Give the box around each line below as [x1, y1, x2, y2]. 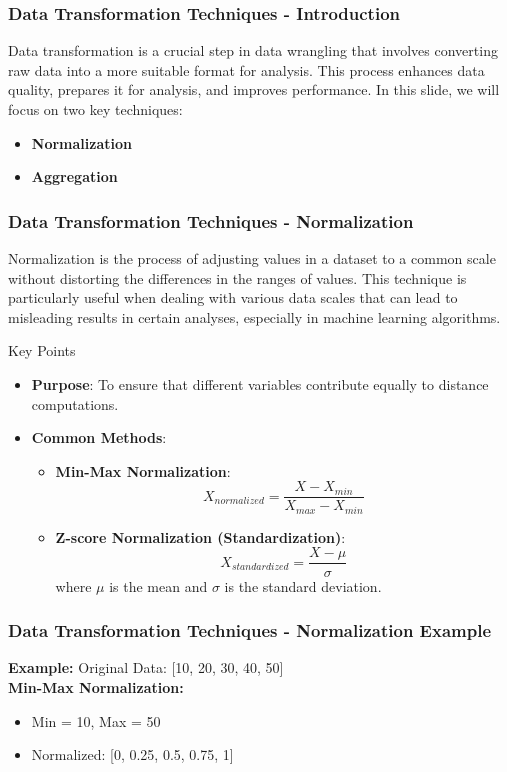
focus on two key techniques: [8, 99, 183, 119]
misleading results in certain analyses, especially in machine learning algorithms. [8, 306, 501, 327]
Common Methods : [31, 427, 167, 448]
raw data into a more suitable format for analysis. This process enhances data [8, 59, 485, 80]
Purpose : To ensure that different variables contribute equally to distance [31, 373, 489, 394]
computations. [31, 393, 119, 414]
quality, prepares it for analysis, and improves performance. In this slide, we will [8, 79, 500, 100]
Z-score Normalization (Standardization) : [55, 526, 346, 547]
